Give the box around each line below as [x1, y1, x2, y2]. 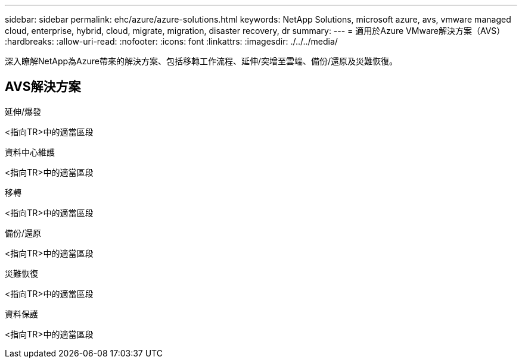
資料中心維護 [5, 146, 55, 157]
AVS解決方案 [5, 79, 81, 95]
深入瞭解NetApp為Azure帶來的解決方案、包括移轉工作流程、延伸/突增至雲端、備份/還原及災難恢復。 [5, 56, 398, 66]
